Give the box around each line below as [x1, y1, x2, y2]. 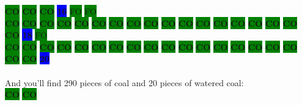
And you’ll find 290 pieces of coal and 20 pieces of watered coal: [5, 76, 244, 89]
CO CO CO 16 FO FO [5, 5, 97, 17]
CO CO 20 [5, 52, 50, 65]
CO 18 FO [5, 29, 47, 41]
